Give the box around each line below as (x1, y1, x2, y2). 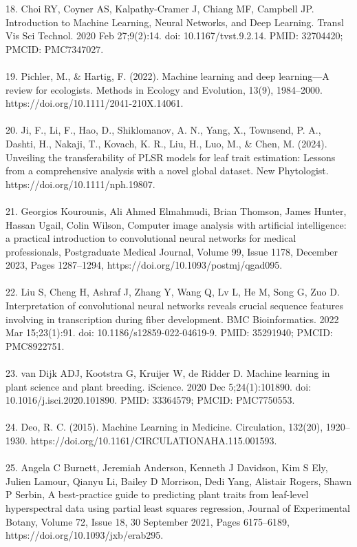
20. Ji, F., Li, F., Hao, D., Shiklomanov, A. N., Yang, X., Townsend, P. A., (6, 123, 321, 137)
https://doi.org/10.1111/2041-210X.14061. (6, 96, 184, 110)
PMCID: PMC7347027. (6, 41, 104, 56)
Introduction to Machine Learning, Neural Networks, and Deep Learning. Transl (6, 14, 344, 29)
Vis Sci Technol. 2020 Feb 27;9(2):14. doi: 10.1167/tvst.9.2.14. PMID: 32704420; (6, 28, 343, 43)
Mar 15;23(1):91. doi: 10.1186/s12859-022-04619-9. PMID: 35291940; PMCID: (6, 325, 333, 340)
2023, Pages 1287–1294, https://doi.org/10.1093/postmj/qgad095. (6, 258, 283, 272)
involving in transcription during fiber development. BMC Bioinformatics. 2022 (6, 311, 339, 326)
